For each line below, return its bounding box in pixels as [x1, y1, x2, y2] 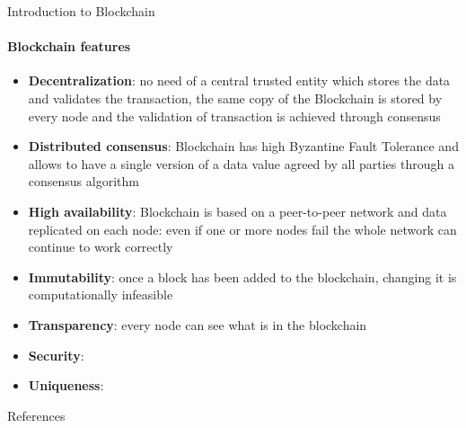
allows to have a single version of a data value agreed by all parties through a [28, 154, 454, 173]
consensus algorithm [28, 172, 139, 191]
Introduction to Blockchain [7, 2, 155, 20]
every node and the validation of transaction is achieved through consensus [28, 106, 441, 125]
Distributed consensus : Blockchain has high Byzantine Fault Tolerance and [28, 137, 459, 156]
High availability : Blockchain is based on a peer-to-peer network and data [28, 201, 447, 220]
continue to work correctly [28, 237, 173, 256]
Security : [28, 345, 84, 364]
